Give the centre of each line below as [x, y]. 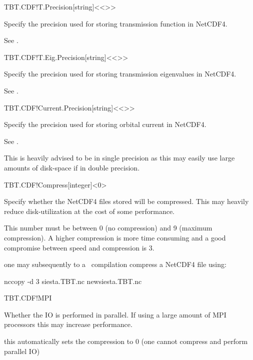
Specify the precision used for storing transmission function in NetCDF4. [116, 23]
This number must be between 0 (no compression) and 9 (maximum [108, 228]
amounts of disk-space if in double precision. [72, 167]
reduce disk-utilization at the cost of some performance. [89, 211]
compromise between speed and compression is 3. [79, 247]
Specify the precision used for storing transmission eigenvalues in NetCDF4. [120, 74]
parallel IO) [22, 351]
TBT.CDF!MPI [28, 298]
